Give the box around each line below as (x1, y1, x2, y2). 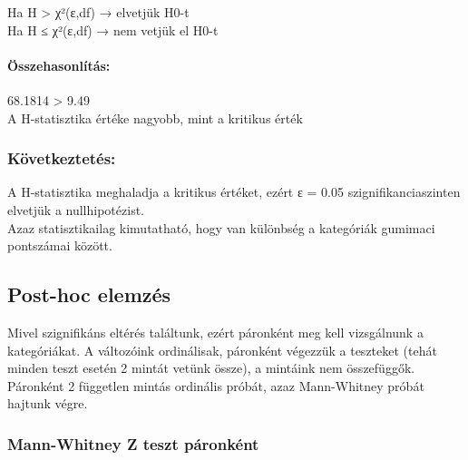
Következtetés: (7, 147, 116, 170)
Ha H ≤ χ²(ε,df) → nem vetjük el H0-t (7, 20, 219, 39)
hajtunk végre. (7, 394, 88, 413)
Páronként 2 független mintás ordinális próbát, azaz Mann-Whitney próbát (7, 376, 424, 395)
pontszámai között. (7, 236, 112, 255)
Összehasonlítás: (7, 55, 111, 74)
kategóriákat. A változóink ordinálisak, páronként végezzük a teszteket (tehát (7, 340, 437, 359)
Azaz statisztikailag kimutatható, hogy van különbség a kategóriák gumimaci (7, 218, 435, 237)
